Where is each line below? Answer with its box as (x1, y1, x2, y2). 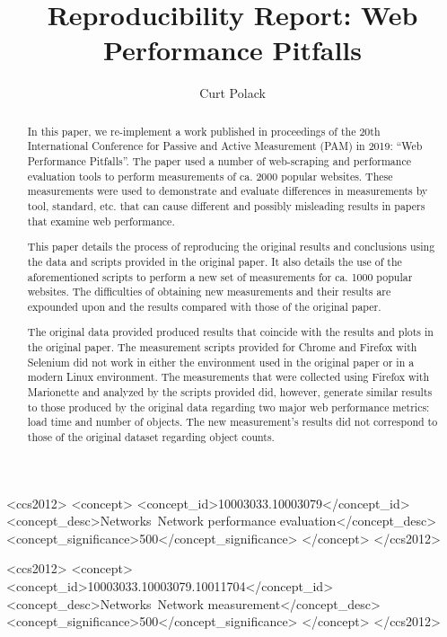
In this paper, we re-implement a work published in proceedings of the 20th (27, 123, 381, 138)
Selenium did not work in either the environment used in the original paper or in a (27, 354, 415, 369)
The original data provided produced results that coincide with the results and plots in (27, 324, 434, 340)
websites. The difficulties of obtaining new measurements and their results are (27, 284, 391, 299)
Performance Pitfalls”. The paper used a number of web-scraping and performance (27, 154, 411, 169)
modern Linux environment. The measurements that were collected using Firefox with (27, 369, 430, 385)
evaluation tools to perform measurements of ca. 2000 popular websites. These (27, 168, 393, 183)
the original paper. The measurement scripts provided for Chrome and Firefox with (27, 340, 417, 355)
